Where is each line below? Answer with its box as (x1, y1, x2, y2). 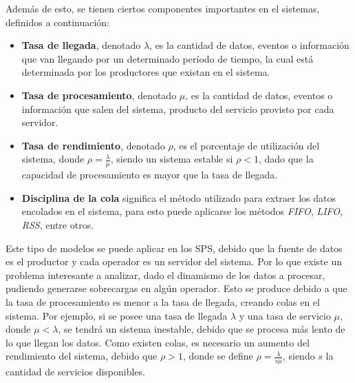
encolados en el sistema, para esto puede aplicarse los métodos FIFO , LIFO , (21, 204, 343, 218)
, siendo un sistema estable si (110, 152, 233, 166)
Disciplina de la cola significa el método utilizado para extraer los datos (21, 190, 336, 205)
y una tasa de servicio (239, 308, 331, 322)
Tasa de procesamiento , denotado (21, 87, 177, 102)
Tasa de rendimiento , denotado (21, 138, 165, 152)
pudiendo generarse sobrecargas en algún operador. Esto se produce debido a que (6, 281, 347, 296)
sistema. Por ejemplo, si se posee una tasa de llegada (6, 308, 228, 322)
